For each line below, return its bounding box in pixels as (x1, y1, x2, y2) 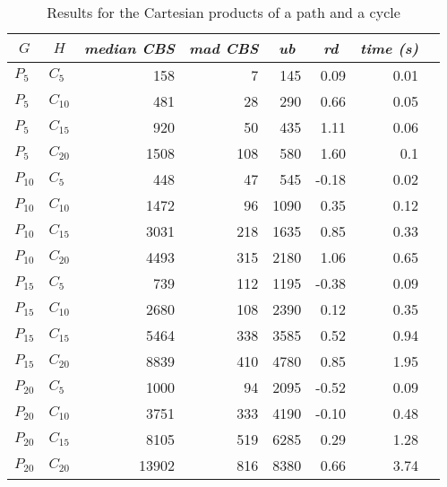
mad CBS (188, 38, 259, 58)
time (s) (360, 38, 419, 58)
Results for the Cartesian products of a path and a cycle (47, 2, 400, 22)
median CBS (83, 38, 175, 58)
